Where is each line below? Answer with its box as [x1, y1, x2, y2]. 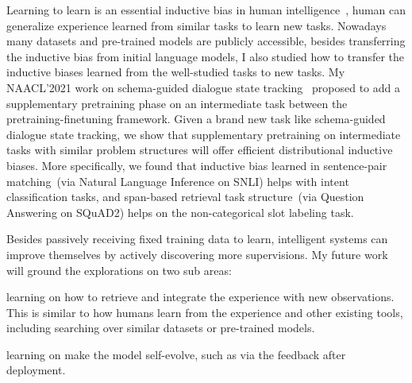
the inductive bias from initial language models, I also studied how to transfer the [6, 48, 405, 64]
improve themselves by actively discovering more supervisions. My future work [6, 246, 388, 262]
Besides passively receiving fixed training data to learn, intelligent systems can [6, 230, 388, 247]
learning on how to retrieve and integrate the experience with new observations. [6, 288, 395, 305]
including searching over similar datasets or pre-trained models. [6, 319, 315, 336]
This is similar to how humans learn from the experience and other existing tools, [6, 304, 403, 320]
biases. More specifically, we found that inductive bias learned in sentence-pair [6, 157, 387, 173]
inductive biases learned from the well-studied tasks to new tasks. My [6, 64, 345, 80]
